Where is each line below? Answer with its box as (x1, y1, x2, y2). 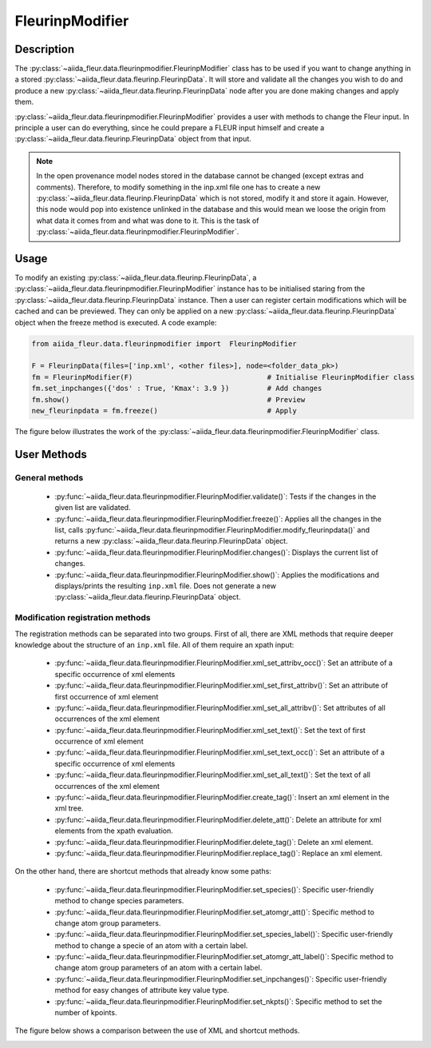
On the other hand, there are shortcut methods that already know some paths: (14, 867, 271, 876)
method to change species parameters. (54, 896, 184, 906)
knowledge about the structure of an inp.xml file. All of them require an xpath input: (14, 640, 295, 649)
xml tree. (54, 803, 84, 813)
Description (14, 42, 75, 56)
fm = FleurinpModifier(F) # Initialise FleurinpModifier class (31, 373, 415, 381)
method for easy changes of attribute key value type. (54, 986, 230, 995)
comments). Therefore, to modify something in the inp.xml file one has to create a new (36, 182, 321, 192)
